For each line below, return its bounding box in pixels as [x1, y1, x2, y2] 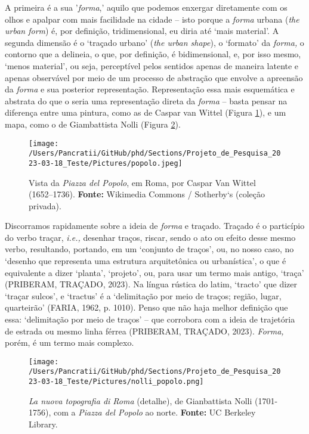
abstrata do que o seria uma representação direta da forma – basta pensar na [5, 94, 288, 107]
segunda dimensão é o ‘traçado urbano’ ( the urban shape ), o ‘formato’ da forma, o [5, 36, 304, 48]
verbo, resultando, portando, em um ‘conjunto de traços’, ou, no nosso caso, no [5, 243, 294, 255]
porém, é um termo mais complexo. [5, 336, 134, 349]
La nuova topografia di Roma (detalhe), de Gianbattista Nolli [29, 394, 252, 407]
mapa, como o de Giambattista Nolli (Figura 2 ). [5, 117, 181, 130]
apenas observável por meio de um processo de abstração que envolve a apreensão [5, 71, 303, 83]
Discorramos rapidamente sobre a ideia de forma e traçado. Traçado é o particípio [5, 219, 305, 232]
